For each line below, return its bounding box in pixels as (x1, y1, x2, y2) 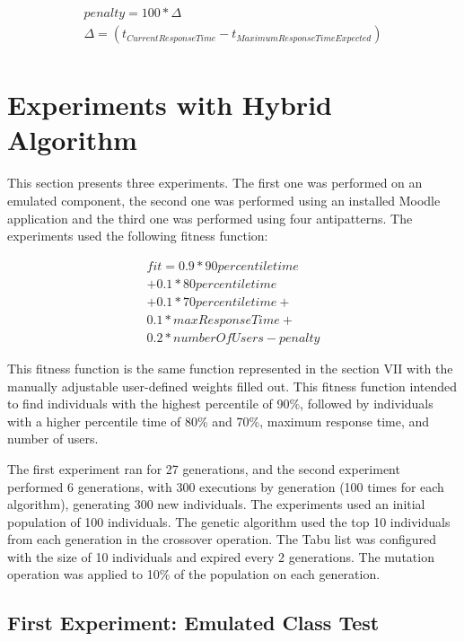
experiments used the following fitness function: (7, 226, 268, 245)
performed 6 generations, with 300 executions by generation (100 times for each (7, 477, 444, 496)
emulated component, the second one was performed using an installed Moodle (7, 191, 441, 209)
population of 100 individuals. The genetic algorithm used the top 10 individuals (7, 512, 451, 531)
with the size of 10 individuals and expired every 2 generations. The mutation (7, 547, 434, 566)
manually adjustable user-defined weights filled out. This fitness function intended (7, 376, 458, 395)
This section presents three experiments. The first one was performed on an (7, 173, 423, 192)
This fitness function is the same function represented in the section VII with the (7, 358, 453, 377)
